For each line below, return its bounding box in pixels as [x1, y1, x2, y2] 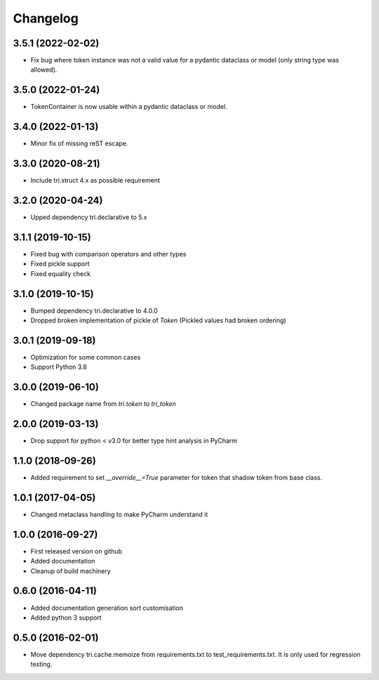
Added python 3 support [30, 613, 102, 622]
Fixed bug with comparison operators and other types [30, 249, 187, 258]
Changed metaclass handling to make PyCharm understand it [30, 510, 208, 518]
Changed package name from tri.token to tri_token [30, 400, 177, 408]
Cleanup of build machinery [30, 566, 112, 575]
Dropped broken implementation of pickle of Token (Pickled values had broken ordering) [30, 316, 287, 325]
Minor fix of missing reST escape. [30, 139, 128, 148]
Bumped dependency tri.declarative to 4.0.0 [30, 306, 158, 315]
